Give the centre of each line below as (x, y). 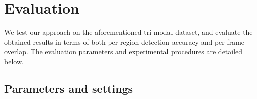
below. (14, 61)
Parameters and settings (69, 88)
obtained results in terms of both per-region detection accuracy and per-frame (124, 42)
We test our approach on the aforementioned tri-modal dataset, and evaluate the (128, 32)
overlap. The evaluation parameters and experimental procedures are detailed (123, 52)
